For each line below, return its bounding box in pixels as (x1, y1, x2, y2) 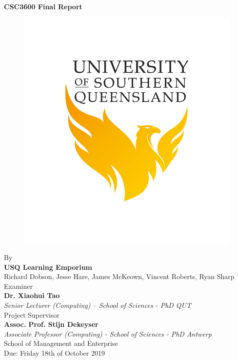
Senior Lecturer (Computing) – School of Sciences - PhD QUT (4, 300, 192, 310)
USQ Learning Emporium (4, 261, 92, 272)
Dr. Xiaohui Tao (4, 290, 60, 301)
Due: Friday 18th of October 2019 (4, 347, 105, 358)
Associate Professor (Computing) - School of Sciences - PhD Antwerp (4, 328, 212, 339)
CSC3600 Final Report (4, 1, 82, 11)
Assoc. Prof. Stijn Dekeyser (4, 319, 99, 329)
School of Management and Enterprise (4, 338, 118, 348)
